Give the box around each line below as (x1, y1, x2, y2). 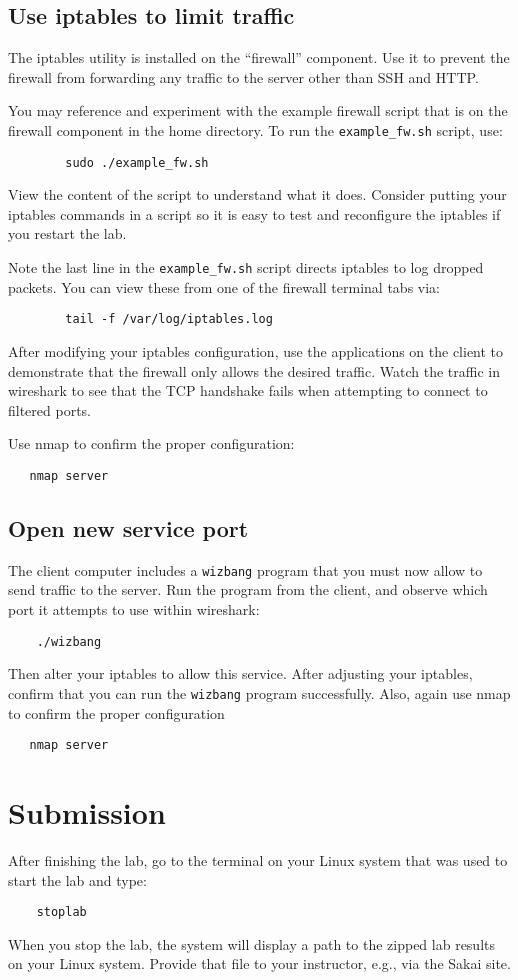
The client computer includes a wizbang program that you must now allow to (8, 559, 483, 580)
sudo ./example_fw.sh (65, 155, 209, 170)
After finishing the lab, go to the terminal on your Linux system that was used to (8, 849, 508, 870)
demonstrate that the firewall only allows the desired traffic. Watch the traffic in (8, 360, 500, 381)
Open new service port (8, 513, 249, 543)
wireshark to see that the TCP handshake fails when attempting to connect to (8, 380, 488, 401)
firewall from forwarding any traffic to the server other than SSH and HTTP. (8, 66, 479, 87)
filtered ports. (8, 399, 92, 420)
